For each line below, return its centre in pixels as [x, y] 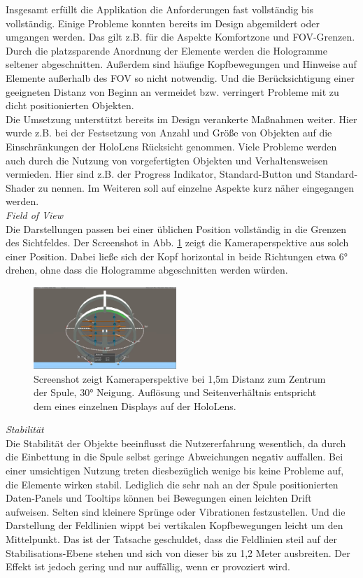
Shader [21, 187]
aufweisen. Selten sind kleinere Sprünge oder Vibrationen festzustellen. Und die [176, 511]
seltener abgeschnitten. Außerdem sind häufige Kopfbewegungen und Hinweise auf [181, 64]
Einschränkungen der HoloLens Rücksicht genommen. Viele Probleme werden [171, 146]
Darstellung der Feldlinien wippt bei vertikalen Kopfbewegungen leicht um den [175, 525]
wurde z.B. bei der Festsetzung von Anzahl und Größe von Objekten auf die [169, 133]
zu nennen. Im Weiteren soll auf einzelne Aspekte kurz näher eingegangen [196, 187]
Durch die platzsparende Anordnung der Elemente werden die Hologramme [166, 50]
